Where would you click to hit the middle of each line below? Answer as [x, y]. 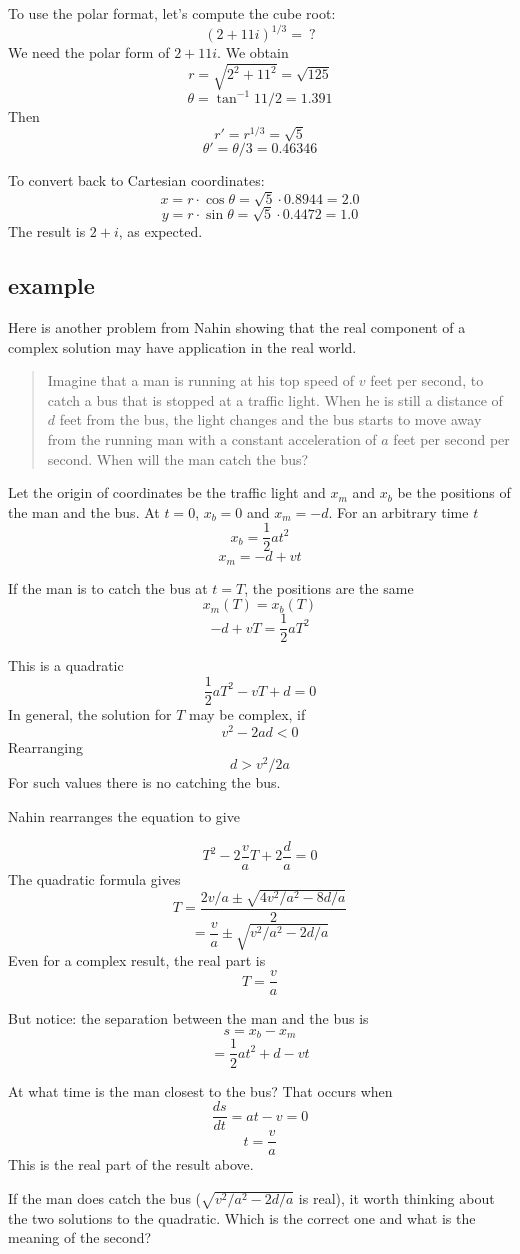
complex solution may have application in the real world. [182, 346]
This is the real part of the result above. [131, 1164]
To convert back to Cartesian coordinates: [136, 179]
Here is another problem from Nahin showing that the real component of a [237, 326]
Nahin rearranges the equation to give [124, 816]
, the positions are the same [329, 587]
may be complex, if [247, 714]
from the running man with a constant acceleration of [212, 438]
